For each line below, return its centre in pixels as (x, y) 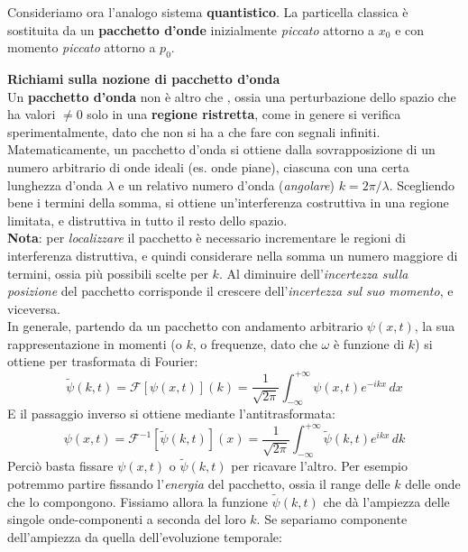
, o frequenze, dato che (255, 343)
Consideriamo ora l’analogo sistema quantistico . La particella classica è (208, 12)
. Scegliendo (422, 184)
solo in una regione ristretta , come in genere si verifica (244, 114)
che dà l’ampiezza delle (386, 501)
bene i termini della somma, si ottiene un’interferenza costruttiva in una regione (228, 202)
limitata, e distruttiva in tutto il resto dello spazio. (147, 220)
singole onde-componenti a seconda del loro (127, 519)
